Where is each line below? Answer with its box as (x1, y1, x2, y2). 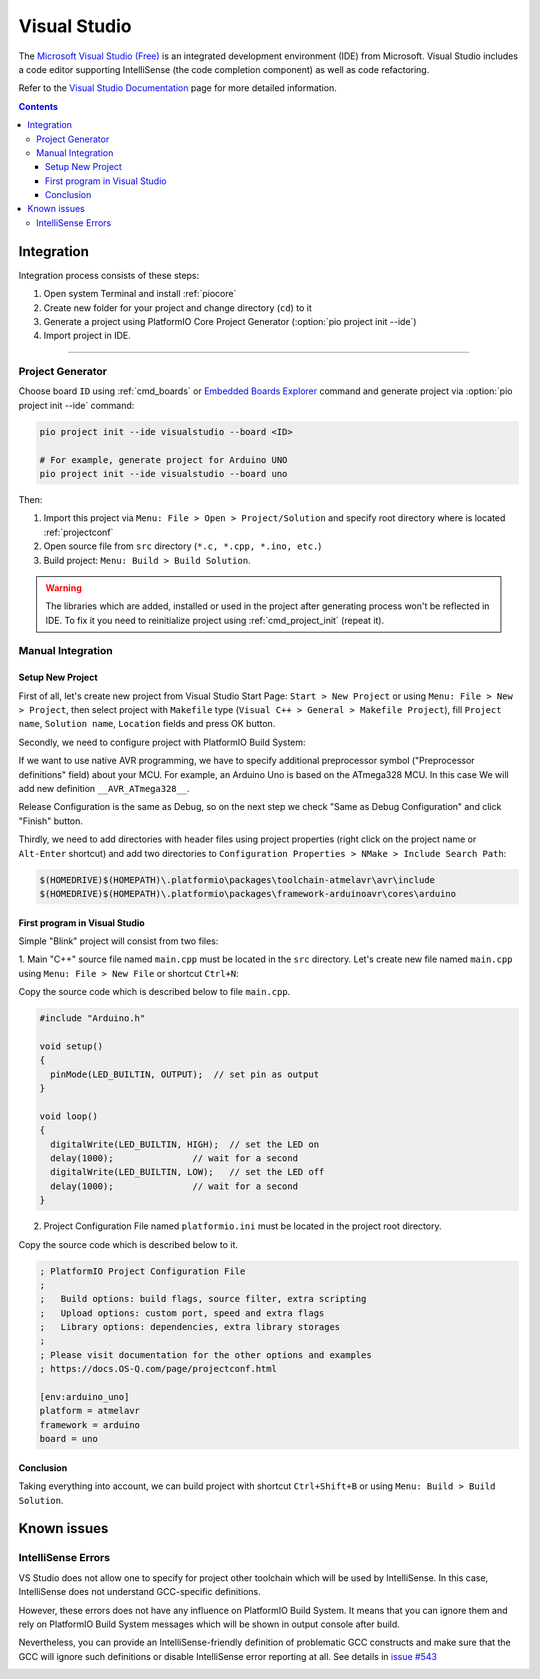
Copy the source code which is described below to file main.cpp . (18, 986, 291, 998)
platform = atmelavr (39, 1405, 140, 1417)
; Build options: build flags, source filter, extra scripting (39, 1293, 367, 1305)
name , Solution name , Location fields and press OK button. (18, 718, 276, 730)
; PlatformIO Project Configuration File (39, 1265, 246, 1277)
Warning (45, 581, 82, 594)
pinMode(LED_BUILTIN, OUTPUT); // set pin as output (50, 1068, 320, 1080)
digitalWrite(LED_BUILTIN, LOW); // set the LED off (50, 1166, 325, 1178)
